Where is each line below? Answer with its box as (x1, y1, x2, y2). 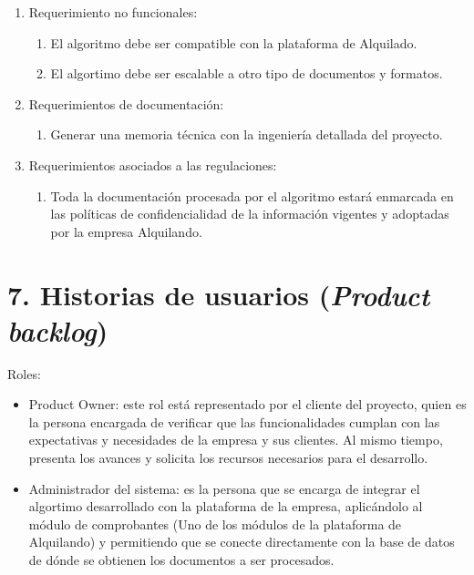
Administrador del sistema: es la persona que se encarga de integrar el (28, 478, 420, 498)
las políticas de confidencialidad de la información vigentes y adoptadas (50, 204, 449, 223)
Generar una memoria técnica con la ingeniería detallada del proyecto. (50, 125, 443, 144)
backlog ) (7, 311, 108, 349)
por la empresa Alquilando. (50, 221, 202, 241)
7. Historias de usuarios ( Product (7, 275, 430, 313)
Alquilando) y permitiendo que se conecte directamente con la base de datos (28, 532, 455, 551)
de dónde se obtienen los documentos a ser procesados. (28, 550, 335, 569)
